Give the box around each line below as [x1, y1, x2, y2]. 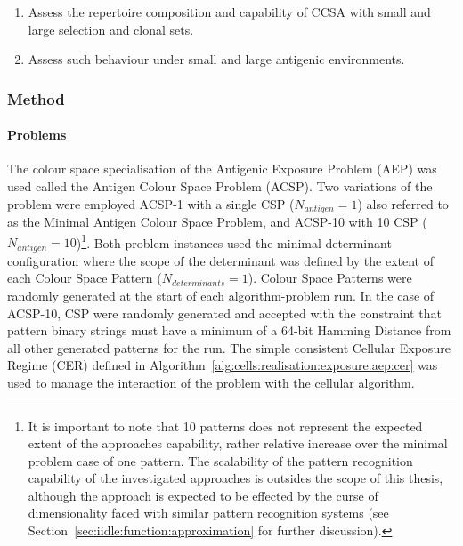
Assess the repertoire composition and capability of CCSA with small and [28, 3, 431, 20]
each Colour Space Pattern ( [7, 269, 162, 287]
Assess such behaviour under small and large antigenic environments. [28, 50, 405, 68]
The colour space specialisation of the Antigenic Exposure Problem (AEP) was [7, 159, 437, 178]
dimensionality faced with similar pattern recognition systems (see [28, 503, 389, 522]
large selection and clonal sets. [28, 20, 194, 38]
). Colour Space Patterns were [248, 269, 412, 287]
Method [7, 87, 65, 109]
